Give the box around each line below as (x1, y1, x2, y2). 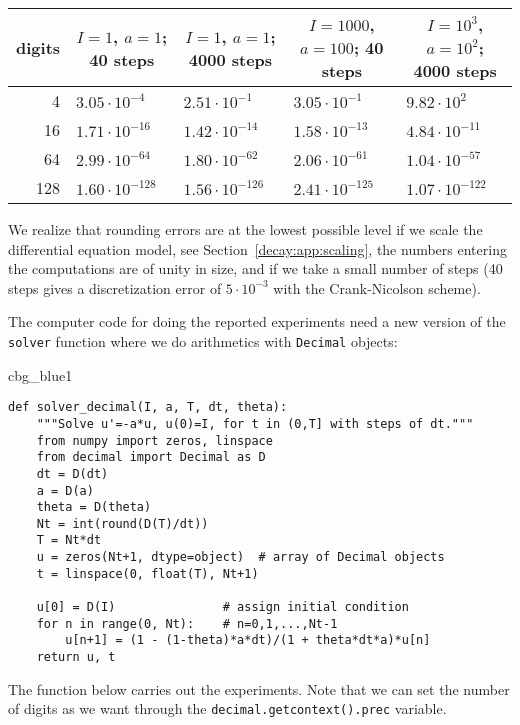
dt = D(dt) (36, 466, 109, 481)
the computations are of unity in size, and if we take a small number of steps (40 (8, 258, 503, 279)
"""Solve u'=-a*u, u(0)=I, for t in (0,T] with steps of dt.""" (36, 416, 474, 431)
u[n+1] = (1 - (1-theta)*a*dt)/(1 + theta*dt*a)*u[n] (65, 633, 431, 648)
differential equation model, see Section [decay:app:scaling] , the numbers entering (8, 238, 507, 259)
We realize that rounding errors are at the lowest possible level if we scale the (8, 219, 483, 239)
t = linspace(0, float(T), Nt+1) (36, 566, 259, 581)
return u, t (36, 650, 116, 665)
